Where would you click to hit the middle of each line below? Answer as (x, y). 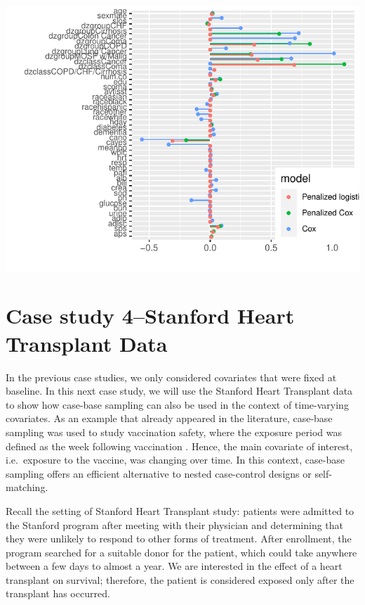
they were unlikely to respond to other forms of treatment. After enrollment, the (179, 539)
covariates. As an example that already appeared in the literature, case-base (169, 418)
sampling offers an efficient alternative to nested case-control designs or (159, 473)
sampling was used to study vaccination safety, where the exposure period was (174, 432)
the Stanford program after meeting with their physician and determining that (175, 524)
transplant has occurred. (58, 593)
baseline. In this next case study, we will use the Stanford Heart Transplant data (179, 391)
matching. (27, 487)
